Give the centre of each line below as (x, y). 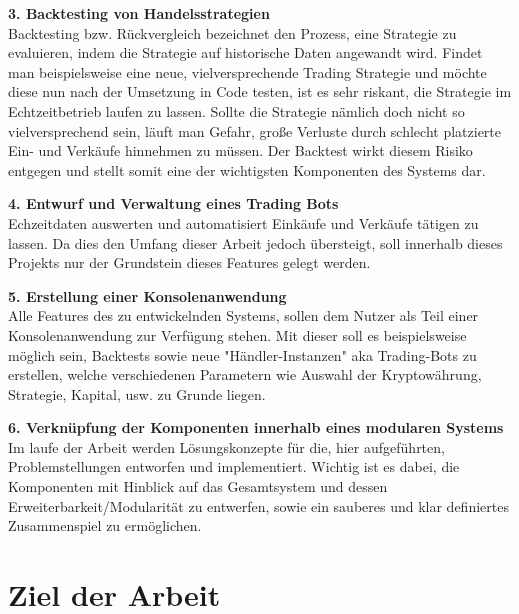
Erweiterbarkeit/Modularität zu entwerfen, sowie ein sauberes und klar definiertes (258, 505)
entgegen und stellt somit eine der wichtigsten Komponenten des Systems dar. (247, 169)
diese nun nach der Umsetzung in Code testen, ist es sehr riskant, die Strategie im (260, 91)
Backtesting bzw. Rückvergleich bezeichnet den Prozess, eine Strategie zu (232, 32)
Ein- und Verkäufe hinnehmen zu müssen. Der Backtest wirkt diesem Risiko (240, 150)
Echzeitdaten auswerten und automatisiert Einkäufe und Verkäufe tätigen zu (243, 222)
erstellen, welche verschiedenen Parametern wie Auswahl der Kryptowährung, (245, 374)
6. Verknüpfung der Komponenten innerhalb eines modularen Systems (256, 427)
